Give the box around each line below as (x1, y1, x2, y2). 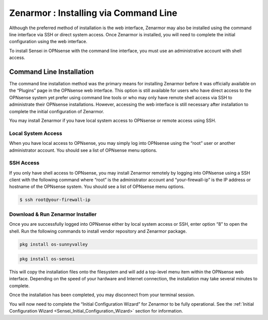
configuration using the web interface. (9, 39, 88, 45)
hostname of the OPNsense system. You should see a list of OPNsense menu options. (9, 184, 185, 190)
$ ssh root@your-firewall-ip (19, 197, 91, 203)
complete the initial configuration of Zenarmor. (9, 108, 104, 114)
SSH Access (9, 159, 40, 166)
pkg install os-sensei (19, 256, 75, 262)
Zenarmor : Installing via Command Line (9, 7, 178, 18)
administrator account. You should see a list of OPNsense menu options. (9, 147, 157, 153)
